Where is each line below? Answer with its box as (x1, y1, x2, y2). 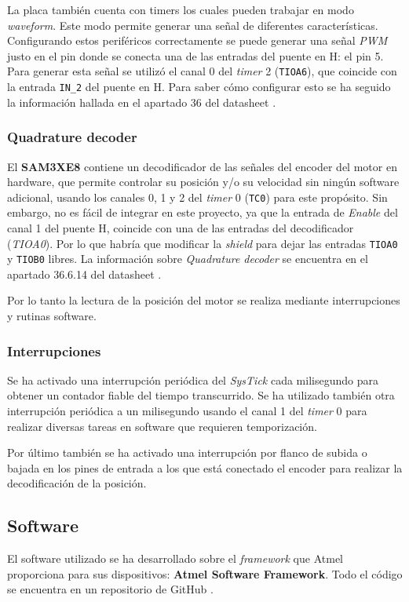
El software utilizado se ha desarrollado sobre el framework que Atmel (7, 550, 343, 567)
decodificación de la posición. (7, 475, 147, 491)
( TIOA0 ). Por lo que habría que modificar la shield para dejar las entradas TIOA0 (7, 235, 398, 251)
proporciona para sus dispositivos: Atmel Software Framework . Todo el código (7, 565, 403, 582)
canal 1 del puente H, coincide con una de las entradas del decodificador (7, 219, 354, 235)
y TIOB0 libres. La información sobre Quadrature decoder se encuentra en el (7, 250, 368, 267)
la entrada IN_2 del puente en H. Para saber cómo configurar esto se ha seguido (7, 78, 391, 95)
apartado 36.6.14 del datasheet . (7, 265, 162, 282)
